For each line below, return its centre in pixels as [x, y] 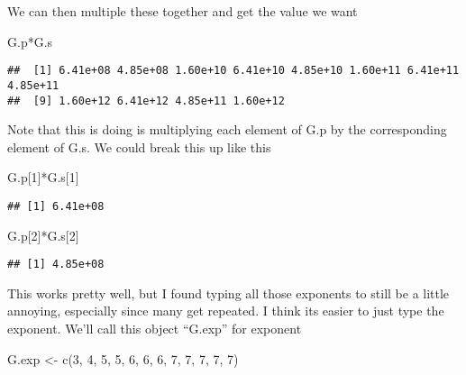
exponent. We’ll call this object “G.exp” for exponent [155, 329]
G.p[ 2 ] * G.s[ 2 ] [43, 235]
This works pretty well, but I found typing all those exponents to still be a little [228, 293]
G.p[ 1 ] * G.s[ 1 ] [43, 177]
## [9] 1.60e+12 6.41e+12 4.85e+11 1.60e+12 [146, 101]
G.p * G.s [30, 41]
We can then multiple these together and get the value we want [183, 11]
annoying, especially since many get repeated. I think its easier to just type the [226, 311]
